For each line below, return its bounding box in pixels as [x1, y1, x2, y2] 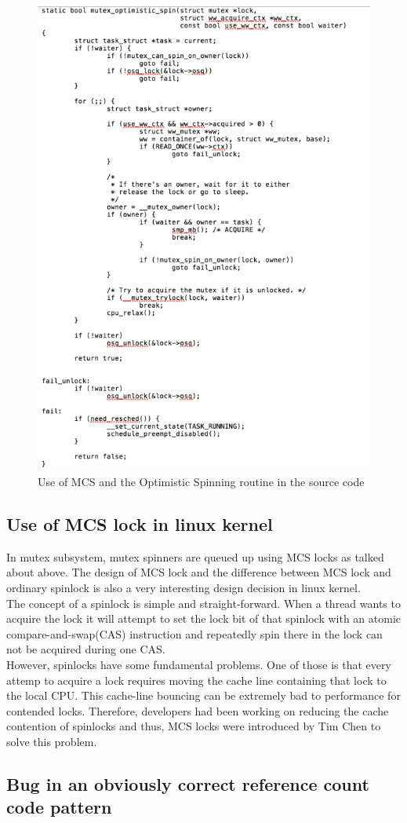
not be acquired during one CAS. [6, 641, 165, 657]
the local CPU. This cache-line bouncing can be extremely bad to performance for [6, 687, 401, 704]
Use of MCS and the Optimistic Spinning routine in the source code [38, 474, 365, 490]
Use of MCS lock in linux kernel [6, 512, 273, 536]
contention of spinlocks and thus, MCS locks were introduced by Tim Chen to [6, 718, 381, 734]
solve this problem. [6, 733, 97, 749]
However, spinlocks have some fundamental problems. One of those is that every [6, 657, 391, 673]
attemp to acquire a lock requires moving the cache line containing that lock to [6, 671, 387, 688]
